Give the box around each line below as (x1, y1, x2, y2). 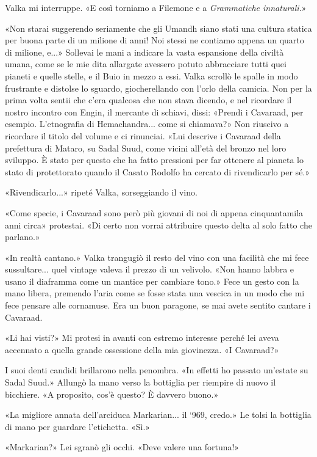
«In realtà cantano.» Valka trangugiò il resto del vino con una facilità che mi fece (5, 250, 309, 263)
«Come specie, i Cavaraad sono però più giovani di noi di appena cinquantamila (5, 206, 304, 219)
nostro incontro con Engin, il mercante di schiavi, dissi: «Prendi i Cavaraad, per (5, 105, 304, 118)
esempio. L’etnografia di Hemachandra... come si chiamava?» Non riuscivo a (5, 117, 289, 130)
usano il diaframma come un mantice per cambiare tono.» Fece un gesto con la (5, 274, 299, 287)
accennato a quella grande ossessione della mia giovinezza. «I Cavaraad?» (5, 343, 279, 356)
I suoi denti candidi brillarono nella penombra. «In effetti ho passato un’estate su (5, 364, 308, 376)
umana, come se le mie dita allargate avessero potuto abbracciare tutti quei (5, 57, 287, 70)
